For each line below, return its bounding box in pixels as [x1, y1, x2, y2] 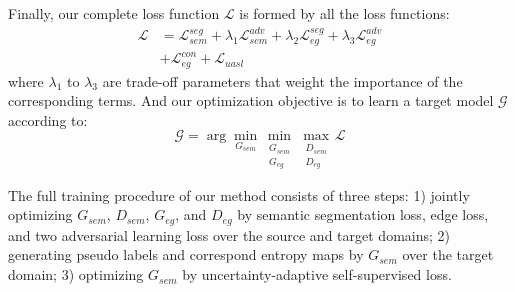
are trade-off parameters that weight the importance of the [102, 70, 463, 91]
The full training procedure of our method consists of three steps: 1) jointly [8, 184, 470, 205]
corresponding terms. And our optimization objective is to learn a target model [8, 90, 494, 111]
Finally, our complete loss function [8, 3, 220, 23]
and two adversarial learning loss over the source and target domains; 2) [8, 224, 450, 245]
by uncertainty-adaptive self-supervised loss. [182, 264, 452, 285]
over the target [402, 244, 494, 265]
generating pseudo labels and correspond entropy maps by [8, 244, 364, 265]
